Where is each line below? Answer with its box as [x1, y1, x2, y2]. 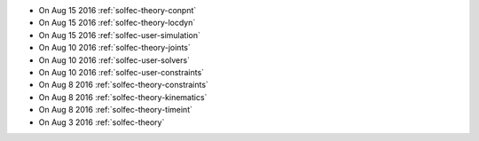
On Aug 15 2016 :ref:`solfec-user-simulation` [38, 29, 201, 40]
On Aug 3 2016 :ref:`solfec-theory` [38, 116, 165, 128]
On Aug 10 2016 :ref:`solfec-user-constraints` [38, 67, 204, 77]
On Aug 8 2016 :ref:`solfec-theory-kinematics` [38, 91, 208, 102]
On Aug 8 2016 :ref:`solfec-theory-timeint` [38, 105, 192, 115]
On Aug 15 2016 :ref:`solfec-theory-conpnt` [38, 5, 197, 15]
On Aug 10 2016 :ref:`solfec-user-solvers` [38, 54, 191, 66]
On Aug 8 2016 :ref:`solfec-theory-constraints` [38, 80, 208, 90]
